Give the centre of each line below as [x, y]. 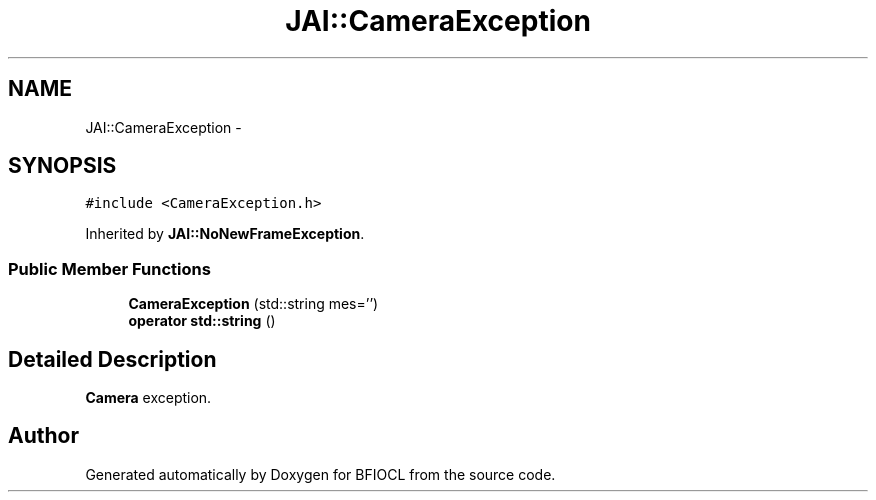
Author [43, 436]
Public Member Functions [109, 268]
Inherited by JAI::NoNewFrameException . [225, 234]
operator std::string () [202, 321]
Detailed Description [112, 359]
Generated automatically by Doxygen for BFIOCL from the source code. [320, 474]
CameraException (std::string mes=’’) [253, 304]
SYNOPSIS [62, 166]
